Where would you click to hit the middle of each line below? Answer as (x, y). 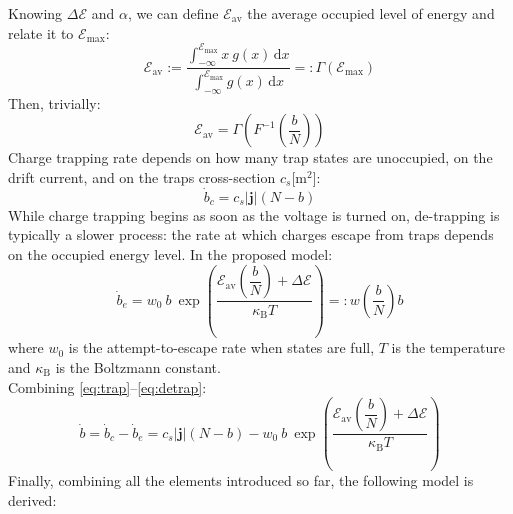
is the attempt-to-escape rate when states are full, (221, 347)
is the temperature (448, 347)
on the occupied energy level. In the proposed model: (170, 253)
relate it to (41, 32)
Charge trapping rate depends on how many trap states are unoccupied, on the (250, 157)
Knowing (35, 13)
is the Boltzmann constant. (138, 366)
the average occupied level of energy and (371, 13)
